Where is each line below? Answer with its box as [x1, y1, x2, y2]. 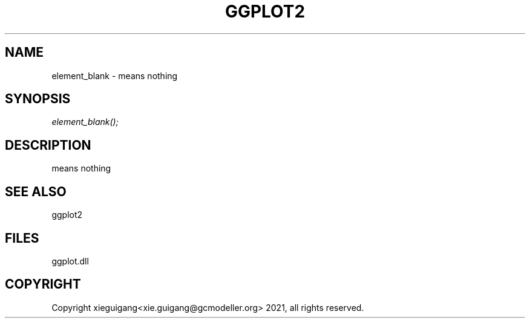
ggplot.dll [51, 255, 89, 266]
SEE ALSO [5, 184, 67, 199]
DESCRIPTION [5, 137, 91, 153]
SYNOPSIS [5, 91, 71, 107]
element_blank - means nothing [51, 70, 178, 81]
